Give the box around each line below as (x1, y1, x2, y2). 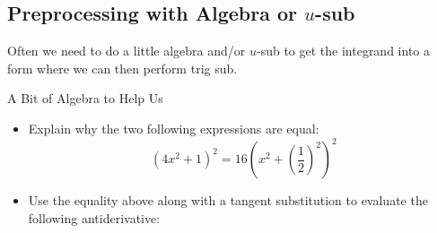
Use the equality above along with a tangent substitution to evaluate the (28, 191, 428, 210)
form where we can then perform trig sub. (7, 58, 238, 77)
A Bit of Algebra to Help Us (7, 89, 163, 108)
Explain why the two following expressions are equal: (28, 118, 319, 137)
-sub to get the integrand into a (256, 41, 430, 60)
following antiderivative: (28, 208, 161, 227)
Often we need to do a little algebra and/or (7, 41, 246, 60)
